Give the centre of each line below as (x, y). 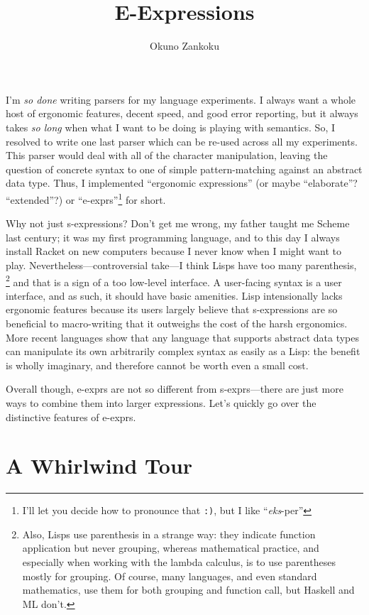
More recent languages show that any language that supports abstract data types (183, 337)
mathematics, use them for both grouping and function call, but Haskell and (188, 590)
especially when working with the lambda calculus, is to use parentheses (179, 562)
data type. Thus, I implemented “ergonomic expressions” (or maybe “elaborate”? (182, 183)
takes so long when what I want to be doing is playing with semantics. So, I (171, 127)
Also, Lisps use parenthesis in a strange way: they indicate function (169, 534)
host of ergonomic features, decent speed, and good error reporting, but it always (182, 113)
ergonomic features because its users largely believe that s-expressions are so (172, 309)
